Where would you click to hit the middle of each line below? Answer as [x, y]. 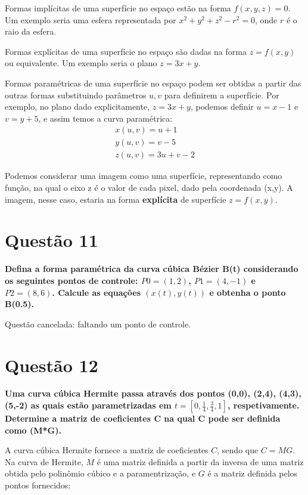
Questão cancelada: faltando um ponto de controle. [98, 324]
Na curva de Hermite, [44, 461]
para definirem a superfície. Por [222, 95]
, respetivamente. [263, 405]
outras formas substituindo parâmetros [76, 95]
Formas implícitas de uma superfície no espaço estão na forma [118, 8]
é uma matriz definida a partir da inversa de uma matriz [200, 461]
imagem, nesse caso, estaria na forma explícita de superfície [116, 199]
